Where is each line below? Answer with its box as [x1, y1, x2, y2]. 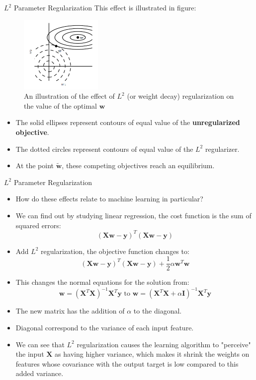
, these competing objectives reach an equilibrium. [62, 160, 215, 171]
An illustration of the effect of [24, 91, 115, 101]
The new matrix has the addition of [15, 306, 125, 316]
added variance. [15, 368, 64, 379]
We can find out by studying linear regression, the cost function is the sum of [15, 210, 252, 220]
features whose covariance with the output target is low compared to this [15, 358, 239, 369]
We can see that [15, 339, 65, 349]
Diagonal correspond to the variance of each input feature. [15, 322, 194, 332]
